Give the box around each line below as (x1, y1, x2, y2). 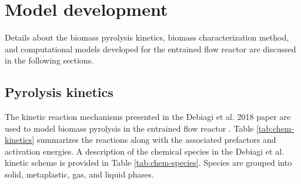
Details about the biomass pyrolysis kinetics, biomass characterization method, (5, 31, 289, 44)
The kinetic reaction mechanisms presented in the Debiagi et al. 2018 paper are (5, 111, 291, 123)
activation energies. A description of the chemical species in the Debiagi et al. (5, 145, 284, 157)
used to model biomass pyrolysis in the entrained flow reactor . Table (5, 122, 254, 134)
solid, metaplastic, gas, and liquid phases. (5, 168, 154, 180)
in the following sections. (5, 54, 94, 66)
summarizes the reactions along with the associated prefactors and (36, 133, 276, 146)
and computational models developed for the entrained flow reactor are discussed (5, 42, 296, 55)
